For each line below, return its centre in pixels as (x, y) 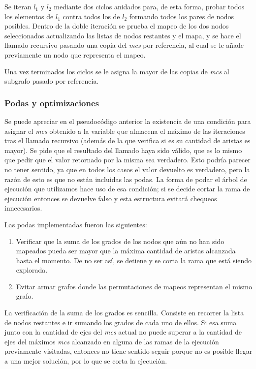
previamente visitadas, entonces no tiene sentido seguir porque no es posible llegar (128, 351)
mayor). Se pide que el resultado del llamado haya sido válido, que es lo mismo (123, 150)
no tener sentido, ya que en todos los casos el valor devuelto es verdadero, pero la (127, 169)
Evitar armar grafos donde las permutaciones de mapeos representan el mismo (134, 286)
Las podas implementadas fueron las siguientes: (76, 224)
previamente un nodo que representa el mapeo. (75, 54)
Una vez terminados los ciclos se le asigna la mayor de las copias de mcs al (117, 71)
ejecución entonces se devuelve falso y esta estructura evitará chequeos (111, 198)
